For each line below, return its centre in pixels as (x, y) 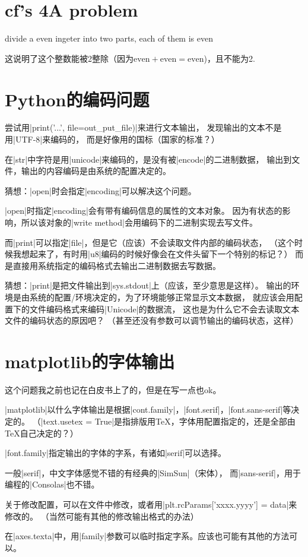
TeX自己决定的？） (42, 433)
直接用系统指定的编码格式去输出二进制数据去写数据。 (117, 265)
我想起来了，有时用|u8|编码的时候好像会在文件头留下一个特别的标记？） (153, 254)
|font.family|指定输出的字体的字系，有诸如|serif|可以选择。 (116, 453)
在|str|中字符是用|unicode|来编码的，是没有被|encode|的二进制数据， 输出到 (148, 159)
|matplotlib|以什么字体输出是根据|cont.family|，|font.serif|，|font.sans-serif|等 (148, 409)
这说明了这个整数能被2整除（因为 (69, 58)
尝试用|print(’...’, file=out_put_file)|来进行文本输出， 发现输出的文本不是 (143, 127)
